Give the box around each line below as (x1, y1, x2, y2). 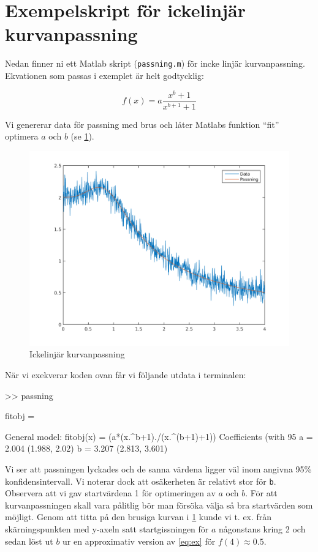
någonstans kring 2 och (219, 523, 306, 535)
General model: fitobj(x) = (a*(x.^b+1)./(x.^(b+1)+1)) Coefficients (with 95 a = (5, 430, 313, 442)
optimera (5, 130, 39, 143)
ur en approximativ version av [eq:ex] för (62, 534, 216, 547)
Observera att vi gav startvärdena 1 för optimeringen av (5, 487, 216, 499)
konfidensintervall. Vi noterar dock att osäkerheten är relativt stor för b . (5, 474, 276, 487)
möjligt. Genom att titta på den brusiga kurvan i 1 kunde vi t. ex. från (5, 510, 272, 523)
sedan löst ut (5, 534, 53, 547)
